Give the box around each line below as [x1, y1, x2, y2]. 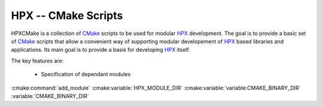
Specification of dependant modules [41, 71, 131, 78]
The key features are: [11, 57, 64, 64]
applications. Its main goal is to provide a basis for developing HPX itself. [11, 46, 191, 53]
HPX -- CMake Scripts [11, 9, 123, 22]
